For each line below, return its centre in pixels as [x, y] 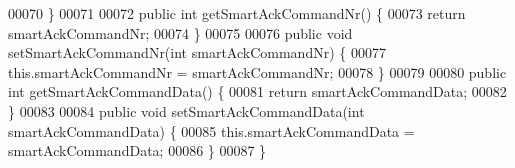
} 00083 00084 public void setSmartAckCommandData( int [186, 110]
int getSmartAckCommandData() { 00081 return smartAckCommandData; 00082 [257, 91]
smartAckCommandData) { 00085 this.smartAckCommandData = [211, 130]
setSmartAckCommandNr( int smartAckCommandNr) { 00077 [197, 52]
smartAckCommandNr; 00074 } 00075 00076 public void [180, 32]
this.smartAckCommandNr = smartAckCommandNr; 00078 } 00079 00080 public [257, 71]
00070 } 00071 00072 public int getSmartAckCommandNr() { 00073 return [237, 13]
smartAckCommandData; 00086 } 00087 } [137, 150]
